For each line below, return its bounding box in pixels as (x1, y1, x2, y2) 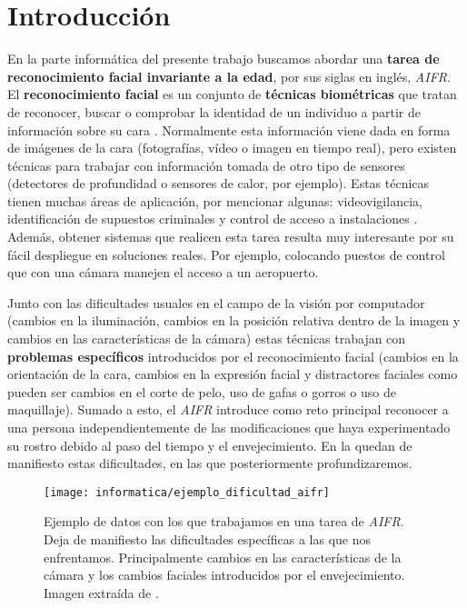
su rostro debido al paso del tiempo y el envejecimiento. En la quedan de (7, 435, 412, 454)
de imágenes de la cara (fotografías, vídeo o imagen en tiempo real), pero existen (7, 138, 457, 157)
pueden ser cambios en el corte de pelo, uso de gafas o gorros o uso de (7, 382, 396, 401)
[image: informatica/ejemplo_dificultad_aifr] (44, 485, 330, 499)
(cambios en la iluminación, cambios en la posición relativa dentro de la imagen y (7, 311, 461, 330)
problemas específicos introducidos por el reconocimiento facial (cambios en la (7, 346, 459, 365)
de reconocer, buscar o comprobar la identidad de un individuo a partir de (7, 102, 422, 121)
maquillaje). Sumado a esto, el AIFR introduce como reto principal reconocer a (7, 400, 449, 419)
